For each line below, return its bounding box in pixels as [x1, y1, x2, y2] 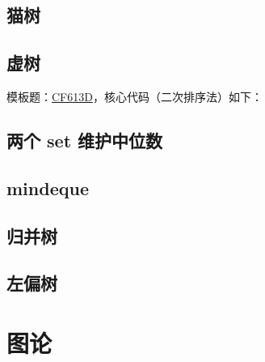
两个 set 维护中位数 [6, 127, 163, 152]
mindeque [6, 175, 89, 200]
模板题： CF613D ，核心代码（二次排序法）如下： [6, 87, 263, 104]
